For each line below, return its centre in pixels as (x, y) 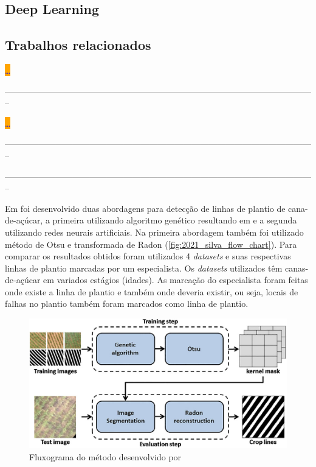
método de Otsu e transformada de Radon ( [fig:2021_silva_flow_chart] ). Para (151, 244)
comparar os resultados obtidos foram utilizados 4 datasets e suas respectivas (148, 256)
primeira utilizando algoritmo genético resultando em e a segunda (175, 220)
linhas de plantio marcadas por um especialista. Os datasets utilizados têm (144, 268)
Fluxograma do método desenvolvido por (105, 456)
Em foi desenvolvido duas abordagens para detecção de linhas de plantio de (145, 208)
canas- (297, 268)
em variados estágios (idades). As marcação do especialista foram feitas (176, 280)
